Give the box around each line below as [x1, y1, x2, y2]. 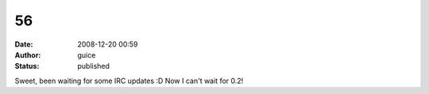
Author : [14, 50, 41, 59]
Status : [14, 62, 40, 71]
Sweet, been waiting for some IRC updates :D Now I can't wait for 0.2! [14, 76, 244, 85]
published [77, 62, 110, 71]
